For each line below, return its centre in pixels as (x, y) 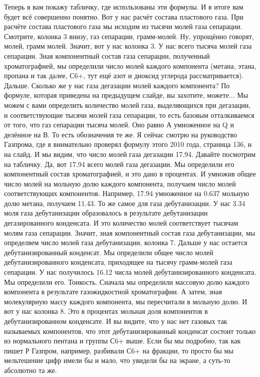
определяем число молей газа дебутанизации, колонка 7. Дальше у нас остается (126, 242)
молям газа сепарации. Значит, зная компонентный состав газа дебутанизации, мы (130, 232)
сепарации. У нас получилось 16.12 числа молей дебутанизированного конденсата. (130, 272)
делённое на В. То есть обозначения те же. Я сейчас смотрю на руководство (121, 134)
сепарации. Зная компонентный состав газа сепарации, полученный (107, 55)
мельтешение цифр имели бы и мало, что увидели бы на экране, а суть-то (117, 360)
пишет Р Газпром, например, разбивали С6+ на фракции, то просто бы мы (119, 350)
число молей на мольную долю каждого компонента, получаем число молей (120, 183)
